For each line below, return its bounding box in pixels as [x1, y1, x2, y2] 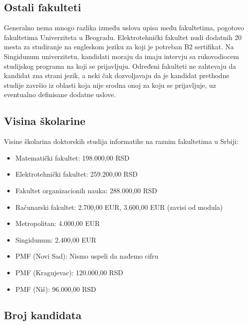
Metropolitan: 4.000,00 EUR [15, 218, 100, 228]
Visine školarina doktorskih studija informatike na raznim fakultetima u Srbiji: [4, 136, 239, 146]
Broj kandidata [4, 307, 82, 323]
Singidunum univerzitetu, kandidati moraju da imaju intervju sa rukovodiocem [4, 51, 239, 61]
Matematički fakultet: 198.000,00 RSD [15, 152, 130, 162]
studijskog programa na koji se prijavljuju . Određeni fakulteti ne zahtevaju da [4, 61, 236, 71]
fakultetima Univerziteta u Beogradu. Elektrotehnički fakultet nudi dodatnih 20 [4, 32, 242, 42]
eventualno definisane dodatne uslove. [4, 89, 116, 100]
